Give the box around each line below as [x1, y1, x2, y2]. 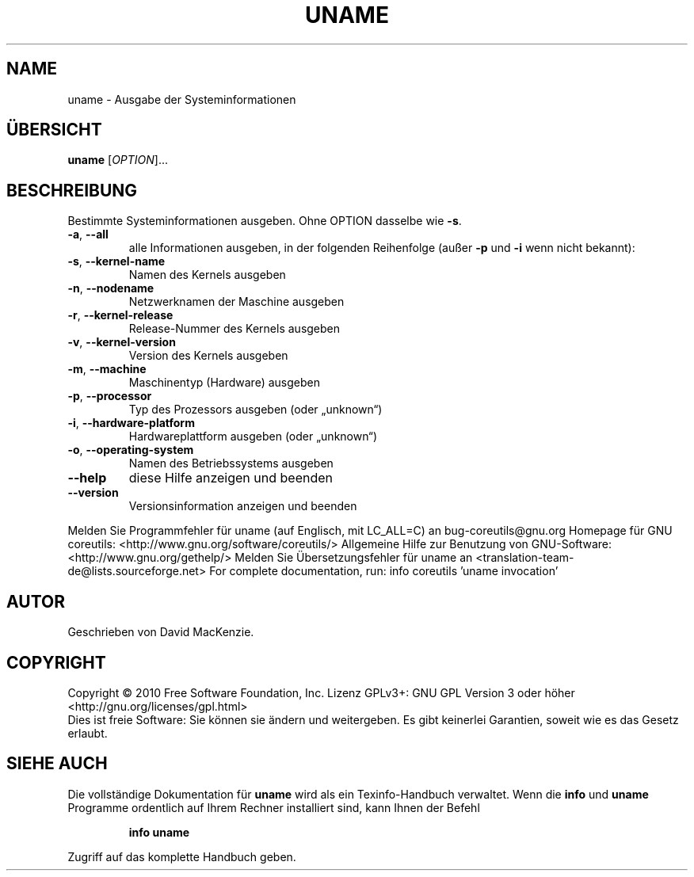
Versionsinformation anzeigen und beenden [128, 499, 357, 513]
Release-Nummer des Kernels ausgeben [128, 322, 341, 336]
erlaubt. [67, 726, 108, 740]
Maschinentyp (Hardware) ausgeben [128, 376, 320, 390]
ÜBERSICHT [6, 120, 102, 140]
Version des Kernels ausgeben [128, 349, 288, 363]
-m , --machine [67, 362, 147, 376]
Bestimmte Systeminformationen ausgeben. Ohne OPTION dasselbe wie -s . [67, 214, 462, 228]
